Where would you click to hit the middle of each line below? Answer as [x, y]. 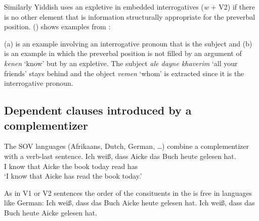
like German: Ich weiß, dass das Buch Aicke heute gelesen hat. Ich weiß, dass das [129, 203]
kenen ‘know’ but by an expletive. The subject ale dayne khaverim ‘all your [121, 63]
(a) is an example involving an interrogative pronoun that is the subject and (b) [128, 43]
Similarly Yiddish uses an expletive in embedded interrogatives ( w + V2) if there [129, 7]
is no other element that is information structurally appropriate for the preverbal [130, 16]
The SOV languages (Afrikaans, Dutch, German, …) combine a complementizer [126, 146]
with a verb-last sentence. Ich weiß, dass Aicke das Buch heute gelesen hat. [120, 156]
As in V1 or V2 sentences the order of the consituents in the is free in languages [128, 192]
